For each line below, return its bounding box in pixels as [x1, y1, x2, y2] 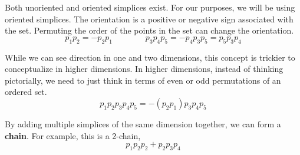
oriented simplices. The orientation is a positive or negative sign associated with [5, 12, 294, 25]
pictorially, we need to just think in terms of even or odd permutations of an [5, 74, 281, 86]
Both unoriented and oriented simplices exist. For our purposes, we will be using [5, 1, 295, 13]
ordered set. [5, 85, 47, 98]
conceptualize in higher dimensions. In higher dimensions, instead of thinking [5, 62, 283, 75]
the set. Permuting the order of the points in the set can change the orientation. [5, 24, 294, 37]
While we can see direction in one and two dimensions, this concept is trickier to [5, 51, 295, 63]
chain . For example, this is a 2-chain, [5, 129, 141, 141]
